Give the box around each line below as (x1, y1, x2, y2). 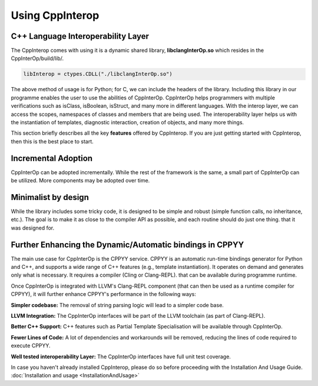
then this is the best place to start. (11, 138, 94, 145)
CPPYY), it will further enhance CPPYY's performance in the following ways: (11, 291, 197, 298)
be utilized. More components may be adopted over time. (11, 177, 150, 184)
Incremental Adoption (11, 153, 93, 163)
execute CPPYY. (11, 342, 51, 350)
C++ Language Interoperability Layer (11, 31, 150, 41)
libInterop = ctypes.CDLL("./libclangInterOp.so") (23, 71, 173, 78)
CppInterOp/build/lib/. (11, 55, 64, 62)
